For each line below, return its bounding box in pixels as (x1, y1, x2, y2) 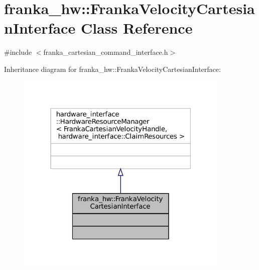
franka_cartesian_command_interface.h (43, 47, 168, 57)
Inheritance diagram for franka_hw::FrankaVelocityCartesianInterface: (4, 63, 221, 74)
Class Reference (80, 18, 193, 38)
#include (4, 47, 32, 57)
